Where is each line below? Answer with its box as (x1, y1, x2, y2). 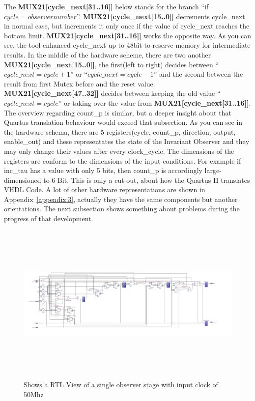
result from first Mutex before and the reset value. (4, 78, 155, 88)
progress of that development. (4, 213, 93, 224)
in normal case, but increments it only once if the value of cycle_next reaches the (4, 21, 250, 31)
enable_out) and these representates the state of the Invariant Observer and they (4, 136, 250, 146)
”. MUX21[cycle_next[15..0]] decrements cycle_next (76, 11, 245, 21)
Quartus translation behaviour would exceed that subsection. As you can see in (4, 117, 243, 127)
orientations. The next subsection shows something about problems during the (4, 203, 240, 214)
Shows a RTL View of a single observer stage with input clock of (24, 379, 218, 390)
